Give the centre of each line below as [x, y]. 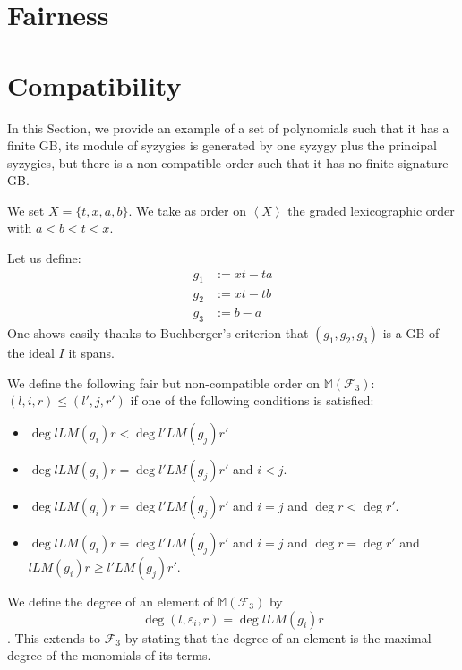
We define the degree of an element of [111, 601]
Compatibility [94, 85]
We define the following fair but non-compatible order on [163, 382]
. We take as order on [187, 210]
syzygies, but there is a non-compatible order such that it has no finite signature [228, 162]
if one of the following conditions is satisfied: [252, 400]
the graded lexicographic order [371, 210]
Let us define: [44, 258]
